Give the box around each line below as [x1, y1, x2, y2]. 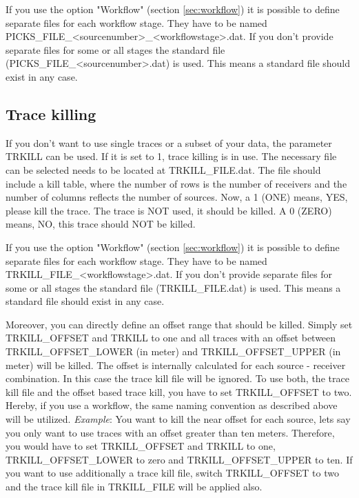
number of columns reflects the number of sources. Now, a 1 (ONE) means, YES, [6, 190, 348, 204]
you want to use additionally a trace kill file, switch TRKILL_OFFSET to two [6, 466, 339, 480]
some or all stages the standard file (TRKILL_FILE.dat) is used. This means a [6, 280, 341, 295]
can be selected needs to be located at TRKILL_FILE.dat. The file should [6, 162, 321, 177]
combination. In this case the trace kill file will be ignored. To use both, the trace [6, 371, 349, 386]
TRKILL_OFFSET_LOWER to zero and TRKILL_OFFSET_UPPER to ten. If [6, 452, 353, 466]
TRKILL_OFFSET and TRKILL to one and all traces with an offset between [6, 330, 336, 345]
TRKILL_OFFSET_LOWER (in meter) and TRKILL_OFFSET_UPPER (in [6, 344, 341, 359]
